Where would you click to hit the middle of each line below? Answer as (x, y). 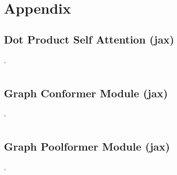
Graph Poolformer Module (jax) (87, 146)
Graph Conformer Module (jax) (86, 93)
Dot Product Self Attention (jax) (89, 39)
